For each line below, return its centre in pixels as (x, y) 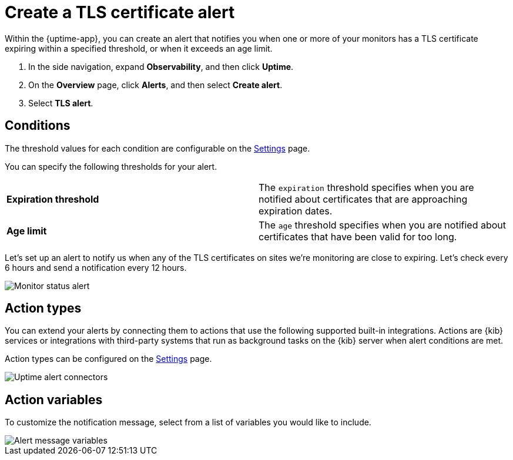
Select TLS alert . (61, 103)
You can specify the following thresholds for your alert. (111, 166)
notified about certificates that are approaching (363, 199)
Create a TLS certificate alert (120, 12)
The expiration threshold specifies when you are (366, 187)
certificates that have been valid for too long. (358, 236)
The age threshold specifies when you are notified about (383, 225)
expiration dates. (296, 211)
